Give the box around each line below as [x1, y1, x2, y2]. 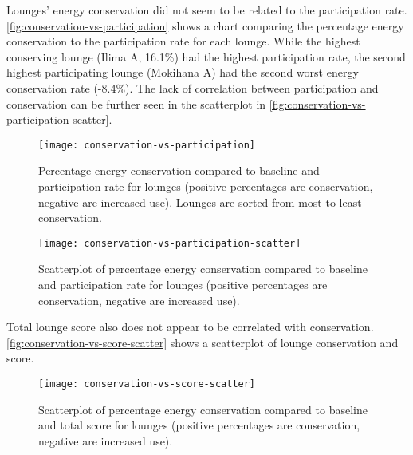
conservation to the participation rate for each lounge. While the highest [6, 33, 360, 49]
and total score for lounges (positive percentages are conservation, [38, 417, 360, 433]
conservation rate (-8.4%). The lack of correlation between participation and [6, 79, 379, 96]
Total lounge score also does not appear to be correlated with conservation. [6, 318, 374, 335]
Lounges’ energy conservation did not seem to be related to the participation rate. [6, 2, 407, 18]
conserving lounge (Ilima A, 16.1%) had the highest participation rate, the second [6, 48, 406, 65]
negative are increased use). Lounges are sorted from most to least [38, 193, 362, 210]
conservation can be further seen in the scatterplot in [6, 95, 266, 112]
